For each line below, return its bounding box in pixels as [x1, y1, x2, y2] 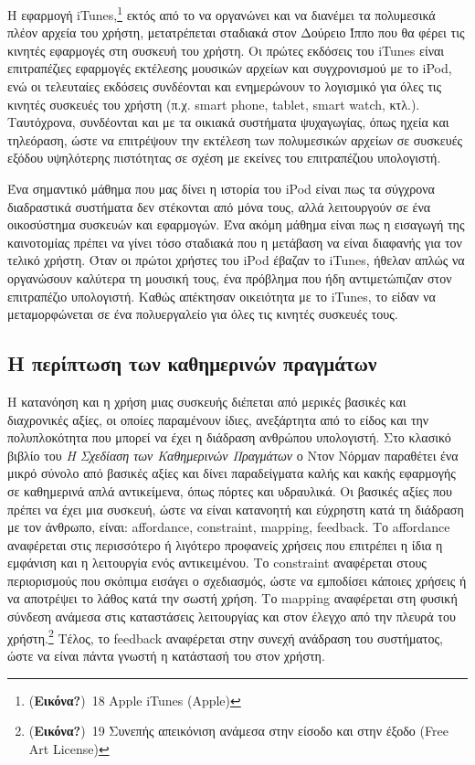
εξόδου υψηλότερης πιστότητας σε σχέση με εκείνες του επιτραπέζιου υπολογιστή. [7, 148, 441, 167]
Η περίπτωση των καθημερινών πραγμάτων [7, 349, 377, 377]
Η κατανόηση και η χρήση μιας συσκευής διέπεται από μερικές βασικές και [7, 391, 406, 410]
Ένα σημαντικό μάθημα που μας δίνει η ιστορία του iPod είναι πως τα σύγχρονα [7, 179, 435, 197]
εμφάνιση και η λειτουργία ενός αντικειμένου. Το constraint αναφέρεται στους [7, 553, 427, 572]
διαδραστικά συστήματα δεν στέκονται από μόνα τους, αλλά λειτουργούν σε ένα [7, 197, 431, 216]
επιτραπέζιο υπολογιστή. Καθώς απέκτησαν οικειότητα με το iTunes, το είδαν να [7, 286, 436, 305]
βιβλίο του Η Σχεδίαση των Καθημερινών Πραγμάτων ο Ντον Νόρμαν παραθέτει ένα [7, 445, 459, 464]
